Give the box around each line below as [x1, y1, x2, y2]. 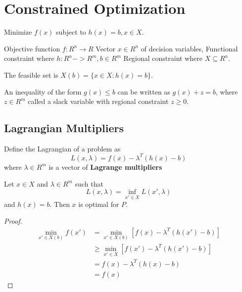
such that [75, 178, 103, 189]
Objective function [4, 43, 60, 53]
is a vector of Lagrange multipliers [48, 161, 162, 172]
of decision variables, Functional [141, 43, 238, 53]
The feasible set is [4, 69, 58, 80]
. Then [49, 199, 70, 209]
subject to [56, 27, 86, 37]
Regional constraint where [123, 53, 202, 63]
